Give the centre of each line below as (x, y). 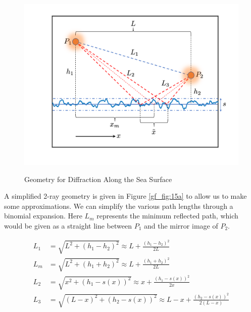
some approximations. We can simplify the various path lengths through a (119, 206)
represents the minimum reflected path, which (167, 216)
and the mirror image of (181, 225)
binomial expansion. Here (43, 216)
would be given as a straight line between (68, 225)
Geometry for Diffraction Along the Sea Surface (98, 179)
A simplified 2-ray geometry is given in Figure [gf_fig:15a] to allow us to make (125, 196)
